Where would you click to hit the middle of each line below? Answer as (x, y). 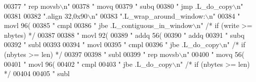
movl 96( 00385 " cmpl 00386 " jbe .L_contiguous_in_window (99, 25)
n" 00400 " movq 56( (214, 54)
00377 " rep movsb (32, 6)
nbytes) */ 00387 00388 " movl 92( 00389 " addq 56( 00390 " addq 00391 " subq (124, 35)
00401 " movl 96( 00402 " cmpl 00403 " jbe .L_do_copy (88, 64)
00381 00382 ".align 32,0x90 (46, 15)
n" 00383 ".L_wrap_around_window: (148, 15)
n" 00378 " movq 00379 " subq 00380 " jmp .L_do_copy (148, 6)
